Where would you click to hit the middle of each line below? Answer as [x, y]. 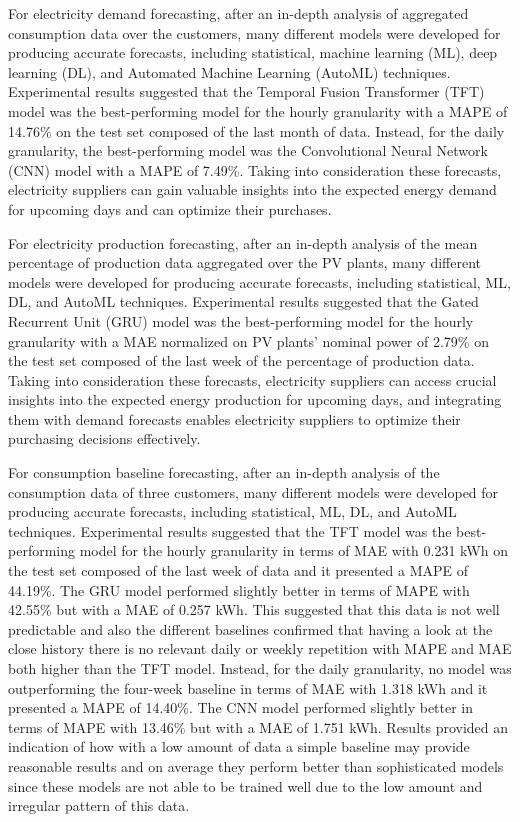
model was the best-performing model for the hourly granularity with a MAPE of [258, 110]
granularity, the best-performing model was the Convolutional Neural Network [248, 150]
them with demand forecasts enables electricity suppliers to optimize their [234, 418]
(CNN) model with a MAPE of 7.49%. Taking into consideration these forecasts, [255, 169]
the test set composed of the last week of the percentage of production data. [241, 360]
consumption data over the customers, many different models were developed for [254, 32]
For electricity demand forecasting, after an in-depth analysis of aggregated [238, 13]
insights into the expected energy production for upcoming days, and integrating [255, 399]
